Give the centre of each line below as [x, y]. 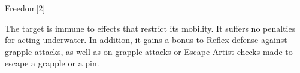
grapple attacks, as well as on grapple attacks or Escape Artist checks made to [149, 51]
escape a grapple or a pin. [52, 63]
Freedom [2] [25, 8]
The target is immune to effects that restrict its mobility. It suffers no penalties [150, 28]
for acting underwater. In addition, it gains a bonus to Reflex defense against [146, 40]
